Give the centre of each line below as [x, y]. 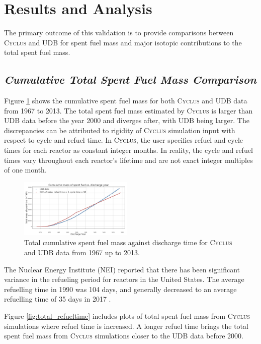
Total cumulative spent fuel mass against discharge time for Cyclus [128, 242]
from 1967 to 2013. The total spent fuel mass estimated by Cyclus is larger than [128, 110]
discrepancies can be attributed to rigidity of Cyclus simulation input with [120, 130]
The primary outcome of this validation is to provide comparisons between [119, 33]
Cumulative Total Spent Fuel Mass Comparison [130, 79]
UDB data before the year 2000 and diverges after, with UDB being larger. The [127, 120]
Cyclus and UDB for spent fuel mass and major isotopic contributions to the [123, 42]
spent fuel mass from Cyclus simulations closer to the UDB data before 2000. [124, 336]
